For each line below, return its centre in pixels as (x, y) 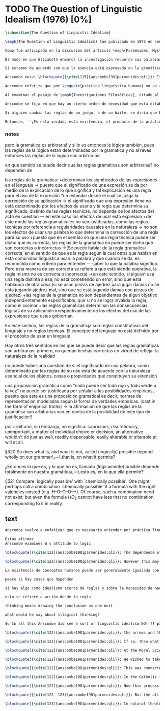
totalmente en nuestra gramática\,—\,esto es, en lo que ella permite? (74, 472)
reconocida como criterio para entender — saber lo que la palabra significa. (82, 263)
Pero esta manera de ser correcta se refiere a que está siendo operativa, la (81, 269)
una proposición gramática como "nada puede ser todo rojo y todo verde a (81, 385)
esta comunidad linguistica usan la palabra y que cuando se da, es (72, 258)
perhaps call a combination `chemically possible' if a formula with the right (81, 486)
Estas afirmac (20, 539)
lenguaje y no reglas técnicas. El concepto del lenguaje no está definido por (82, 331)
